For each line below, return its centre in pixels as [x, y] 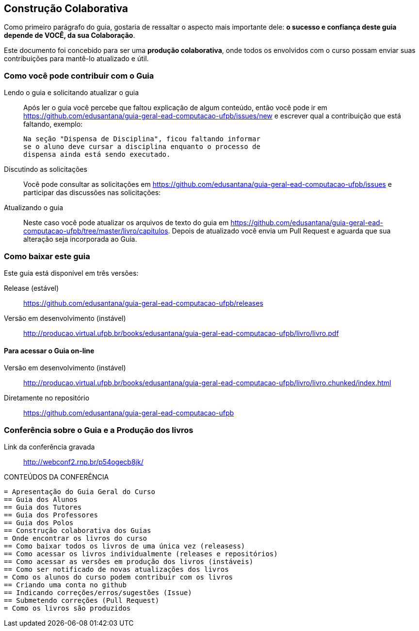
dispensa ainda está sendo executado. [97, 155]
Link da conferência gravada [49, 447]
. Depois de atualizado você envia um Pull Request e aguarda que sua [279, 231]
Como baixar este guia [47, 256]
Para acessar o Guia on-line [49, 350]
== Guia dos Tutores [43, 507]
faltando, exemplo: [53, 124]
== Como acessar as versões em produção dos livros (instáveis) [129, 561]
